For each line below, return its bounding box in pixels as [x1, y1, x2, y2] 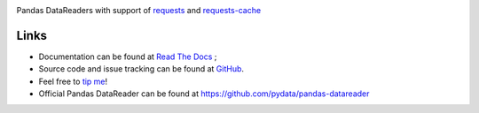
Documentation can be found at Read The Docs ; [38, 51, 217, 62]
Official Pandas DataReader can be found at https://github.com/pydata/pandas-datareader [38, 88, 370, 99]
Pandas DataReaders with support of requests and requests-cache [16, 5, 262, 15]
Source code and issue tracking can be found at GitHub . [38, 64, 244, 74]
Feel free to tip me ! [38, 76, 108, 87]
